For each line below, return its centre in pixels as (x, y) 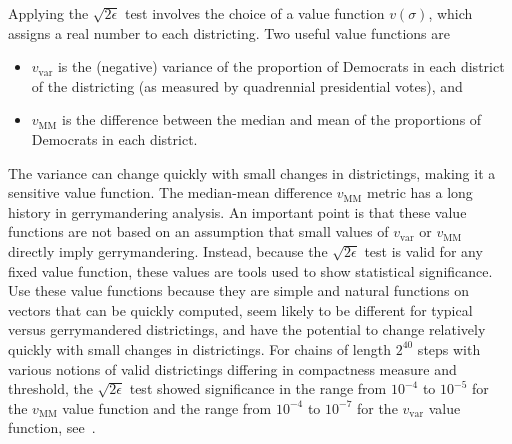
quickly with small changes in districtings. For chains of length (199, 348)
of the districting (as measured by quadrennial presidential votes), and (247, 85)
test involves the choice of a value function (254, 13)
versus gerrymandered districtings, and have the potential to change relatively (247, 329)
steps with (449, 348)
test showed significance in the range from (258, 388)
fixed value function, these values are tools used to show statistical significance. (250, 270)
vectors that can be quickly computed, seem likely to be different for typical (240, 309)
